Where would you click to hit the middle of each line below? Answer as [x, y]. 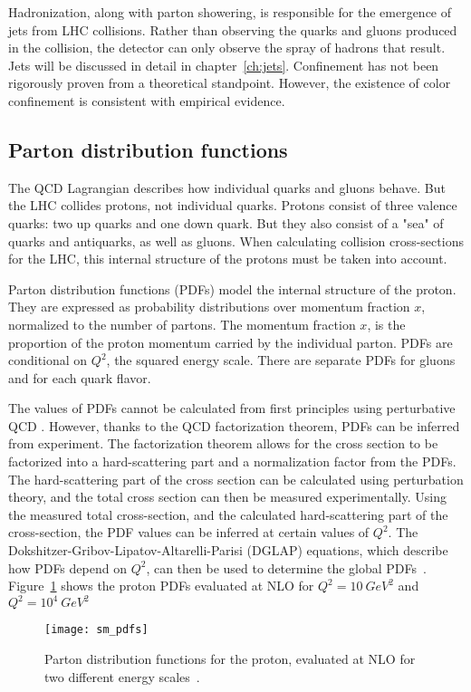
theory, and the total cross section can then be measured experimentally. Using [227, 497]
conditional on [48, 360]
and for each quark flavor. [80, 377]
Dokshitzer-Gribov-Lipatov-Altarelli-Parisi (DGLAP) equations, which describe [228, 550]
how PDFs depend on [67, 567]
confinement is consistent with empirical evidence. [147, 100]
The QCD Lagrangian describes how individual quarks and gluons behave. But [227, 187]
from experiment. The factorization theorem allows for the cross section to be [223, 443]
